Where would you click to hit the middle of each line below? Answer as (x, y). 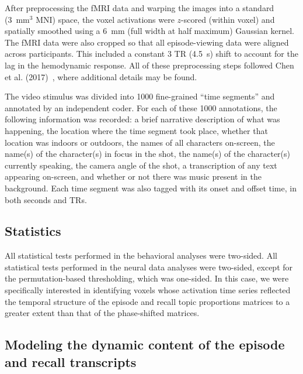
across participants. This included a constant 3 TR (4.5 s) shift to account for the (151, 54)
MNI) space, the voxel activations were (105, 19)
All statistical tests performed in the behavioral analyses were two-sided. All (141, 255)
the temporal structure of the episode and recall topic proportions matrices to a (147, 301)
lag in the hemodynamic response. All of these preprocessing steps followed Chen (149, 65)
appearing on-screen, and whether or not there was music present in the (133, 176)
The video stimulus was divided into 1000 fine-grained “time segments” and (140, 96)
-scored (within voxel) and (228, 19)
